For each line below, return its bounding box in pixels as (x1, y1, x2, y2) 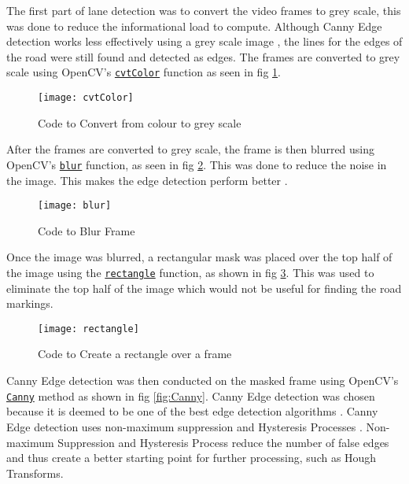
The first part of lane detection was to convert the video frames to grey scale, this (6, 2, 401, 18)
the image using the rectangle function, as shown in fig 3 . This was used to (6, 264, 374, 280)
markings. (6, 295, 53, 312)
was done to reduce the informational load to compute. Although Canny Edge (6, 17, 382, 34)
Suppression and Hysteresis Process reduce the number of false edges (57, 434, 389, 450)
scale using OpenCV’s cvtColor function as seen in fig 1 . (6, 64, 281, 80)
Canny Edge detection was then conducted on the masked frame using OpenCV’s (6, 372, 399, 389)
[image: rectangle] (38, 323, 139, 334)
